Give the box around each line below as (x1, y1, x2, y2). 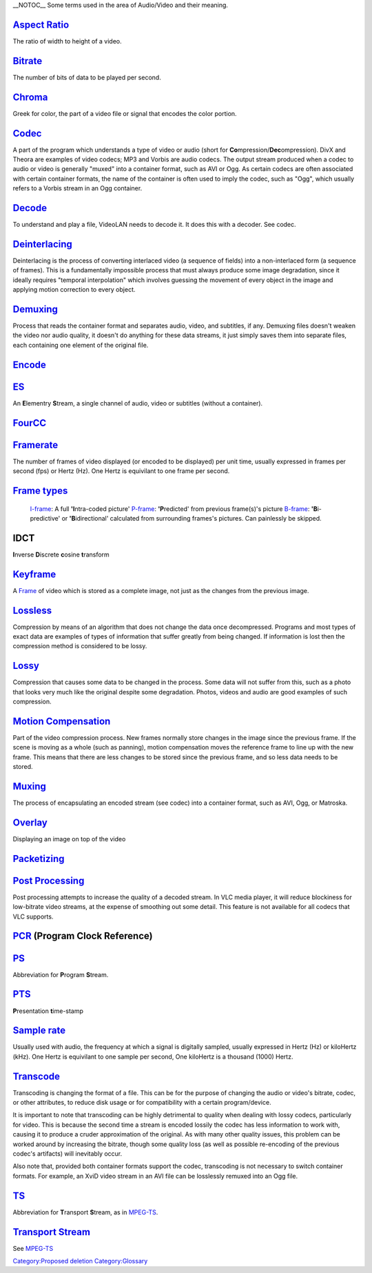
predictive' (30, 514, 61, 522)
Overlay (12, 816, 48, 828)
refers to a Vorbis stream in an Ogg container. (12, 184, 143, 192)
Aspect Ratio (12, 19, 70, 30)
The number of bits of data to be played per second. (12, 73, 161, 81)
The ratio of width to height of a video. (12, 37, 122, 45)
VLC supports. (12, 912, 54, 921)
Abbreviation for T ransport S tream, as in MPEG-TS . (12, 1207, 158, 1216)
